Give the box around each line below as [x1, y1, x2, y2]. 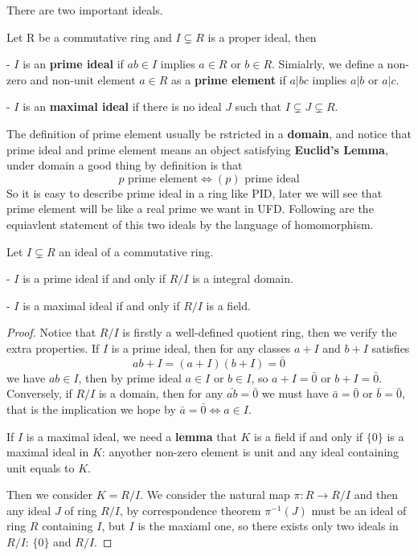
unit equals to [6, 459, 75, 476]
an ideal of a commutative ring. [59, 243, 214, 260]
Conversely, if [6, 385, 72, 402]
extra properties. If [6, 339, 100, 356]
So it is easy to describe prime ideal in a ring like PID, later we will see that [6, 184, 383, 201]
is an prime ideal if [23, 55, 124, 72]
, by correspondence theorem [119, 501, 261, 518]
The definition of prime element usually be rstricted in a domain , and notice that [6, 125, 412, 141]
